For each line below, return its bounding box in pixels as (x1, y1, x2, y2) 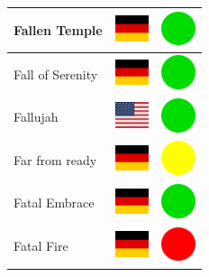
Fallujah (14, 107, 59, 126)
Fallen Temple (14, 20, 103, 39)
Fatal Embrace (14, 193, 95, 212)
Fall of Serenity (14, 64, 98, 83)
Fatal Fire (14, 236, 68, 255)
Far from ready (14, 150, 97, 169)
